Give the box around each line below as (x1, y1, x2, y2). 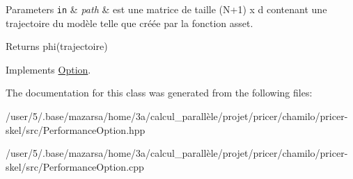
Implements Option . (6, 62, 91, 76)
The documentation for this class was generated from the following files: (6, 85, 313, 100)
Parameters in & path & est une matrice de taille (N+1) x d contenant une (6, 2, 327, 16)
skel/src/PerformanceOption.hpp (6, 122, 146, 137)
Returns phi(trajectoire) (6, 39, 108, 53)
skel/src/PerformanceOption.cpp (6, 159, 144, 173)
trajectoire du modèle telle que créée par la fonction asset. (6, 15, 253, 30)
